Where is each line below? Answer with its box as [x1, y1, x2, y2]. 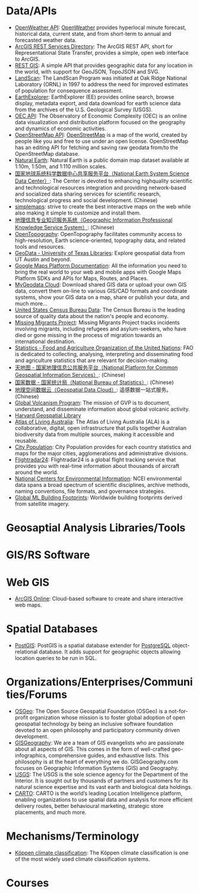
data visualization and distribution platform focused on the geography [14, 118, 186, 125]
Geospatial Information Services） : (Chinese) [14, 371, 126, 378]
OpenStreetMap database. [14, 150, 80, 157]
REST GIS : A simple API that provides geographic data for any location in [14, 61, 193, 69]
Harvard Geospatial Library [14, 411, 81, 419]
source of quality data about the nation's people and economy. [14, 312, 169, 319]
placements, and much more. [14, 809, 87, 816]
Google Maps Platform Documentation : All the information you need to [14, 262, 187, 269]
